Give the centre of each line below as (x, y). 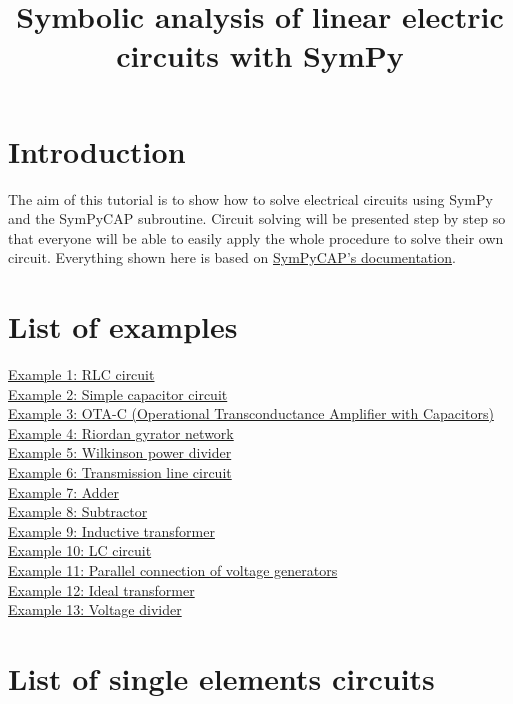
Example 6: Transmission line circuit (120, 471)
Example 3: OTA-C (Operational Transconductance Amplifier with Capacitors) (251, 413)
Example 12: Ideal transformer (101, 589)
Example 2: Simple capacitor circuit (118, 393)
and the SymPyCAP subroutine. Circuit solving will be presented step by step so (257, 218)
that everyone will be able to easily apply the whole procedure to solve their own (256, 237)
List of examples (123, 326)
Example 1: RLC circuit (81, 374)
